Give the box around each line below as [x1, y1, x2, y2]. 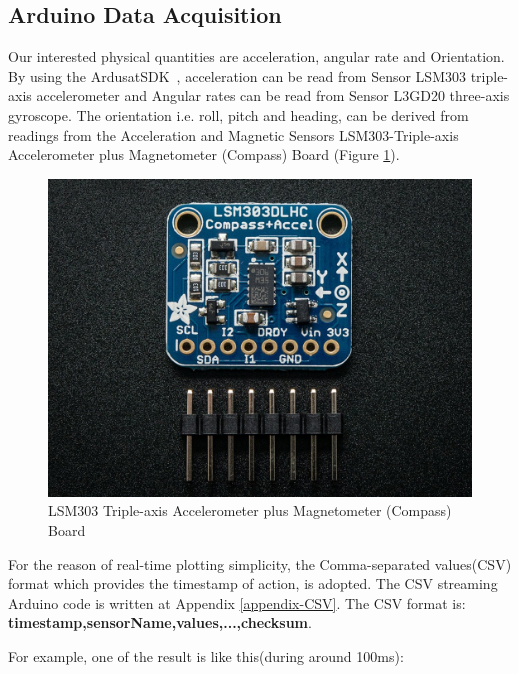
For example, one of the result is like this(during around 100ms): [8, 645, 404, 666]
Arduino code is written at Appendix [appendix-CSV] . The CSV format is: [8, 592, 466, 613]
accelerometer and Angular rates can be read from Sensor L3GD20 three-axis [36, 85, 510, 106]
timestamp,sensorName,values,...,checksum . [8, 612, 312, 633]
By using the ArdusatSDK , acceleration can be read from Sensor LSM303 [8, 65, 466, 86]
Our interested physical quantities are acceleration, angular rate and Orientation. [8, 46, 505, 67]
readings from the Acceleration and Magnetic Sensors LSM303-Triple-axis [8, 124, 459, 145]
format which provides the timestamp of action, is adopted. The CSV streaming [8, 573, 498, 594]
